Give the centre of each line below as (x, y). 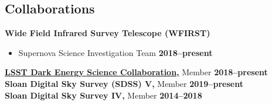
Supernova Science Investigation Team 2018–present (115, 52)
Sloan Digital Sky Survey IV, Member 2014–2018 (103, 95)
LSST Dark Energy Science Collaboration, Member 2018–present (136, 72)
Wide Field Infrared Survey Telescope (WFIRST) (108, 33)
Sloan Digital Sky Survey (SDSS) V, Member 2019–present (124, 83)
